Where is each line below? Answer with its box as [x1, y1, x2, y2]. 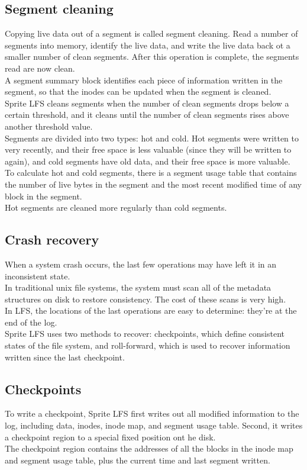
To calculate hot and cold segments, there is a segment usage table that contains [5, 166, 297, 179]
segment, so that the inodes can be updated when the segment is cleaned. [5, 85, 272, 98]
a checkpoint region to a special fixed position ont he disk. [5, 430, 216, 443]
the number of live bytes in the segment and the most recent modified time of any [5, 178, 302, 190]
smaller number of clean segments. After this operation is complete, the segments [5, 50, 299, 63]
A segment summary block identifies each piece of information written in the [5, 73, 283, 86]
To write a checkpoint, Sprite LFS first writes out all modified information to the [5, 407, 299, 420]
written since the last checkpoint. [5, 350, 125, 363]
